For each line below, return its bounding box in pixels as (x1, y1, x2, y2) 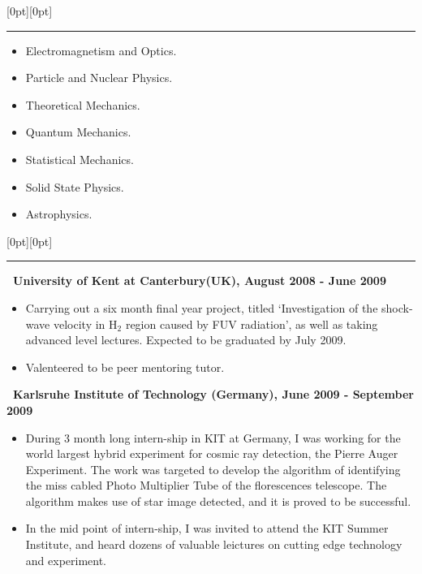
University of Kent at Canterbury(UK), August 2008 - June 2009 (13, 272, 386, 289)
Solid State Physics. (25, 178, 124, 195)
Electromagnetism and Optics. (25, 41, 177, 58)
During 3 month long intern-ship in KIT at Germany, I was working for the (25, 429, 401, 446)
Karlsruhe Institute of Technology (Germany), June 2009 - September (13, 386, 414, 403)
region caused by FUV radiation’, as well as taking (125, 315, 378, 332)
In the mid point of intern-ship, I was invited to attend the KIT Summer (25, 520, 389, 537)
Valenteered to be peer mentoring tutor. (25, 358, 225, 375)
